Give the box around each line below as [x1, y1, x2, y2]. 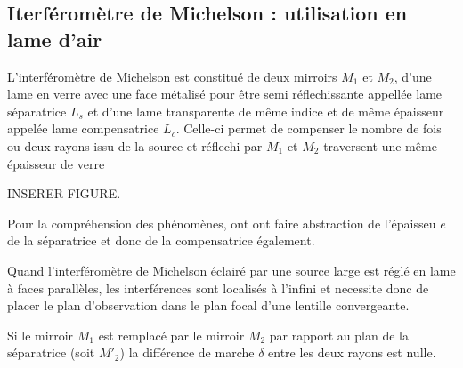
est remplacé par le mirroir [98, 325, 245, 344]
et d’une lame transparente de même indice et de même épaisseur [87, 101, 444, 120]
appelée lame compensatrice [7, 119, 159, 138]
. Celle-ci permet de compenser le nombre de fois [175, 119, 442, 138]
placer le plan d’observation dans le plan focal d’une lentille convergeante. [7, 296, 410, 315]
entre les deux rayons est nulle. [268, 343, 436, 362]
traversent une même [323, 136, 437, 155]
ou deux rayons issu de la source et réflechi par [7, 136, 263, 155]
